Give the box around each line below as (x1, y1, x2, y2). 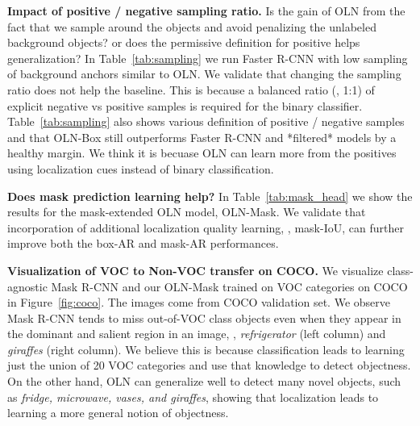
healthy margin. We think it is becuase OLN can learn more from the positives (7, 144, 397, 161)
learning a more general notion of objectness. (7, 404, 229, 421)
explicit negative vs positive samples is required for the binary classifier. (7, 97, 363, 114)
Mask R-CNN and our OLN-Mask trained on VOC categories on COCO (51, 278, 408, 294)
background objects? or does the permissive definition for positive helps (7, 34, 360, 51)
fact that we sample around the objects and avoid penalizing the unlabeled (7, 18, 376, 35)
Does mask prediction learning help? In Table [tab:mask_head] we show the (7, 187, 413, 204)
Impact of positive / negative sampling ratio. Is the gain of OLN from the (7, 2, 405, 19)
